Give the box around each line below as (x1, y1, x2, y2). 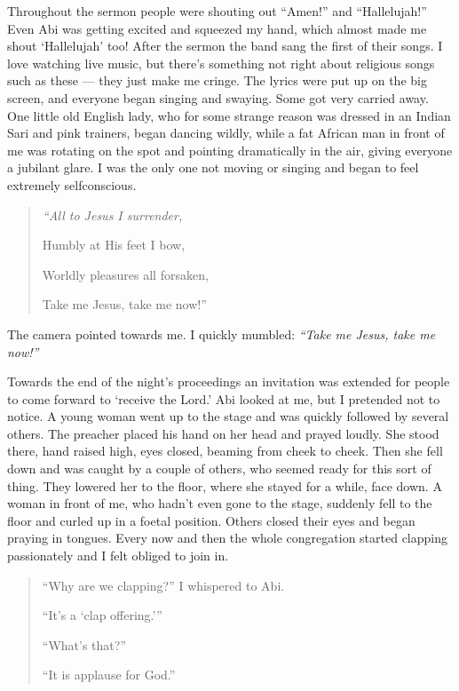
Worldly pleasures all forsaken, (42, 265, 209, 283)
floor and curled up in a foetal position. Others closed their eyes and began (7, 511, 415, 529)
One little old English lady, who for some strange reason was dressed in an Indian (7, 106, 451, 124)
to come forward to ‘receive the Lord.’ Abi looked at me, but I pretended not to (7, 389, 440, 408)
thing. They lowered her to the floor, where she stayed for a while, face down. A (7, 476, 442, 495)
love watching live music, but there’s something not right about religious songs (7, 53, 435, 72)
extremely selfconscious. (7, 175, 137, 194)
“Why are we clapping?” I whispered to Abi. (42, 576, 285, 594)
